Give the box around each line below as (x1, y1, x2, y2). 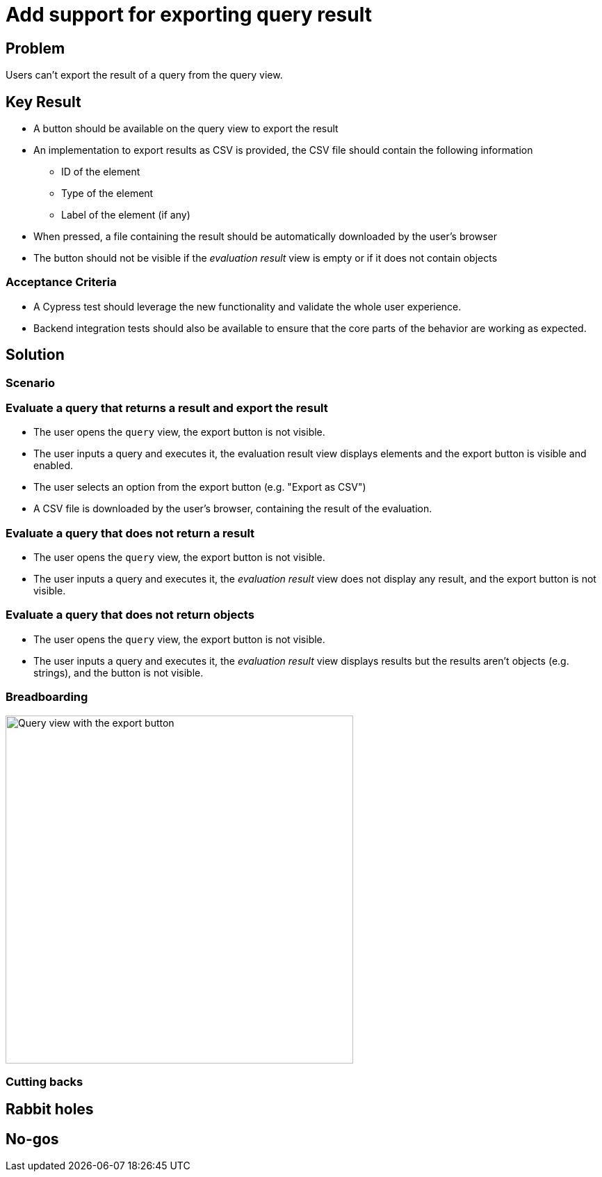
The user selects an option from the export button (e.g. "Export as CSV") (33, 481, 366, 493)
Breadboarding (6, 690, 88, 704)
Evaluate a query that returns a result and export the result (6, 400, 328, 415)
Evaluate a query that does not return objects (6, 608, 254, 622)
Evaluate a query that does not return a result (6, 526, 255, 540)
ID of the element (61, 166, 140, 178)
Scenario (6, 375, 55, 390)
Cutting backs (6, 1074, 83, 1089)
